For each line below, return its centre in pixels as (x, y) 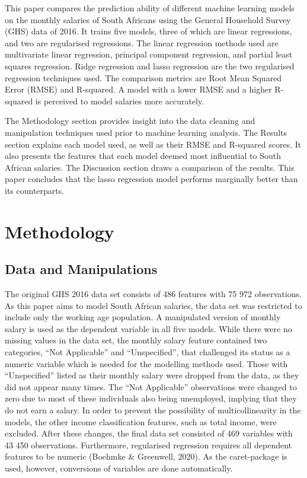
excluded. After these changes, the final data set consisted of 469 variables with (149, 433)
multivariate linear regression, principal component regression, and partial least (149, 54)
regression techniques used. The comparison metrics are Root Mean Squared (143, 77)
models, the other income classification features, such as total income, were (141, 421)
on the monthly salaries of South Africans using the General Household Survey (148, 19)
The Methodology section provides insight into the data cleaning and (130, 121)
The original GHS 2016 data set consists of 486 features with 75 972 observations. (153, 294)
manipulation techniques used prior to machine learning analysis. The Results (146, 132)
